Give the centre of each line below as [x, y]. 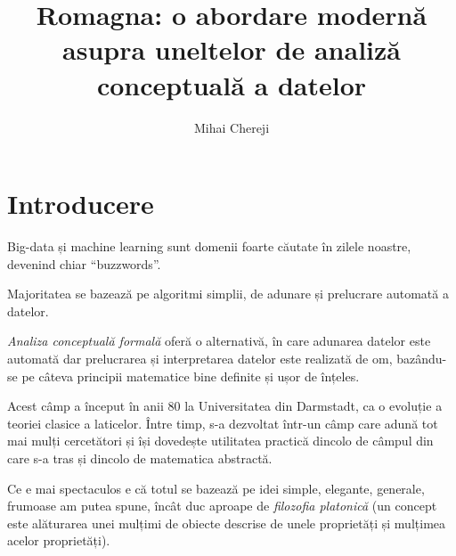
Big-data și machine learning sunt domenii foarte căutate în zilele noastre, [209, 246]
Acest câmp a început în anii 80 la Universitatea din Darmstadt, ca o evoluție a [225, 406]
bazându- [422, 358]
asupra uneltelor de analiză [232, 49]
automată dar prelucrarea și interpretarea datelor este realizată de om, [200, 358]
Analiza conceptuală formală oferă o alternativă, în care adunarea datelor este [219, 341]
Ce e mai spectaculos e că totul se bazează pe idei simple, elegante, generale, [216, 488]
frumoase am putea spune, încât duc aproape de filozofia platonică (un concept [222, 506]
